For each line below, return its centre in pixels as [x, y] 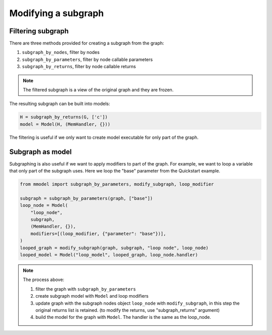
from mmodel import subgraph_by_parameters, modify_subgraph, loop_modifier [117, 184]
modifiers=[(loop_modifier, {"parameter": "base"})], [98, 234]
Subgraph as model [41, 152]
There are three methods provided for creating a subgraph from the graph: [87, 43]
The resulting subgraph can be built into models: [60, 104]
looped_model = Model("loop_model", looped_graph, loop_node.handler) [109, 255]
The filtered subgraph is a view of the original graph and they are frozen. [98, 90]
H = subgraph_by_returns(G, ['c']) [64, 117]
